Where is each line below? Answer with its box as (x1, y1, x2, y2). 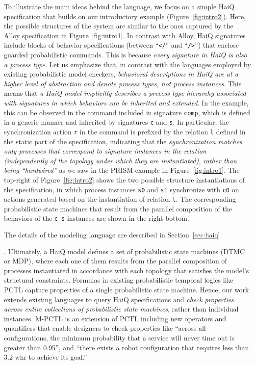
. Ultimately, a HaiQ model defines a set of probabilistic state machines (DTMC (4, 246, 245, 256)
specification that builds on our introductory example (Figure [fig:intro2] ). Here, (4, 11, 246, 21)
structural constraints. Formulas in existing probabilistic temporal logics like (4, 275, 233, 285)
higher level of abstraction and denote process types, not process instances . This (4, 78, 242, 88)
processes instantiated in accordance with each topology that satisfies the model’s (4, 265, 249, 275)
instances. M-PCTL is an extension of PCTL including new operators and (4, 313, 227, 323)
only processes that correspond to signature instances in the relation (4, 146, 206, 156)
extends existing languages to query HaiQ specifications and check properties (4, 294, 234, 304)
